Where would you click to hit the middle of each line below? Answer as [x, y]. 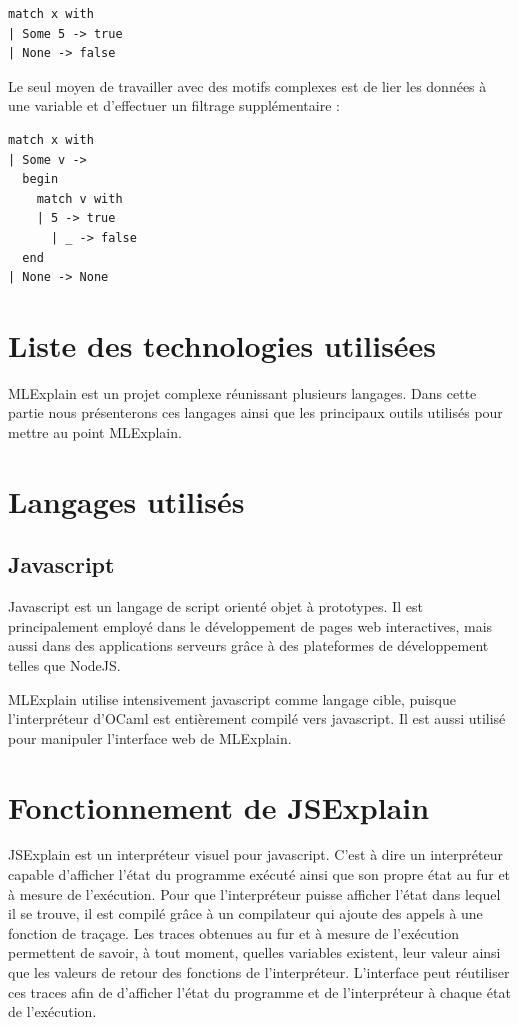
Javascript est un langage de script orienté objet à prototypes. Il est [215, 606]
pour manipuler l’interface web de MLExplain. [150, 737]
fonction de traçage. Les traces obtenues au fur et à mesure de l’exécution [233, 932]
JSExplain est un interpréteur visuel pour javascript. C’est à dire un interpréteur [255, 854]
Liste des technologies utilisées [222, 344]
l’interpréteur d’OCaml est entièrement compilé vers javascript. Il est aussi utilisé [257, 718]
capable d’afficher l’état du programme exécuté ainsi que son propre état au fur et [259, 874]
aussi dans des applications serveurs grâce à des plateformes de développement [248, 645]
